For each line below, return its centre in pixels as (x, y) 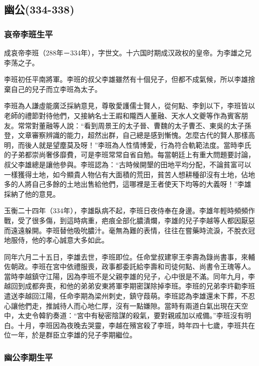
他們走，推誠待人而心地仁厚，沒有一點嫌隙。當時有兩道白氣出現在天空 (133, 305)
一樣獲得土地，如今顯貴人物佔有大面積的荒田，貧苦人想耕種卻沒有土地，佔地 (129, 174)
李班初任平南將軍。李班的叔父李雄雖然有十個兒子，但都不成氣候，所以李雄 (126, 79)
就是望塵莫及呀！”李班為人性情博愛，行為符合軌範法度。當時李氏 (145, 145)
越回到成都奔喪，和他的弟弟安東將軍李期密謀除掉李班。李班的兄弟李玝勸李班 (129, 286)
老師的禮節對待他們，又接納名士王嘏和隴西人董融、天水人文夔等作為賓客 (123, 115)
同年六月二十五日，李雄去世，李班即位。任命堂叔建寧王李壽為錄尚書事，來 (126, 256)
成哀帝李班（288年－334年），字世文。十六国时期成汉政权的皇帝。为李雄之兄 (128, 52)
